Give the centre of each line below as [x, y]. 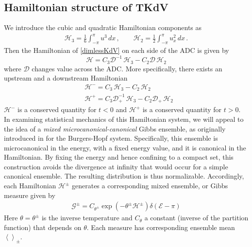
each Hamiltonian [30, 186]
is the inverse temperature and [87, 218]
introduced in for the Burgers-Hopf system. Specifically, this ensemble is [111, 138]
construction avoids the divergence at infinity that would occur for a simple [116, 166]
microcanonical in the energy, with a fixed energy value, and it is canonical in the [125, 147]
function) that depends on [43, 227]
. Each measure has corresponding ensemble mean [161, 227]
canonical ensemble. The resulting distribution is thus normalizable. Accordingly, [124, 176]
